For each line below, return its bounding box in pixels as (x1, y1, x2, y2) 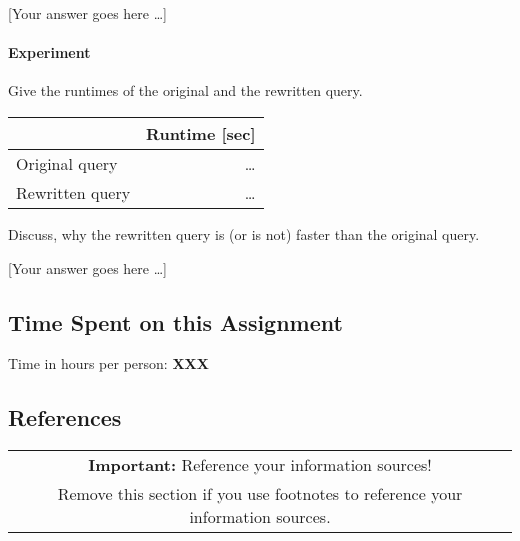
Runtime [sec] (146, 121, 256, 145)
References (8, 402, 122, 433)
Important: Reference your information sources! (88, 453, 432, 477)
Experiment (8, 42, 91, 63)
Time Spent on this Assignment (8, 306, 343, 337)
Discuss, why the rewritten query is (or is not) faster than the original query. (8, 223, 480, 244)
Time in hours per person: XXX (8, 353, 209, 374)
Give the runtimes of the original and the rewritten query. (8, 80, 363, 101)
